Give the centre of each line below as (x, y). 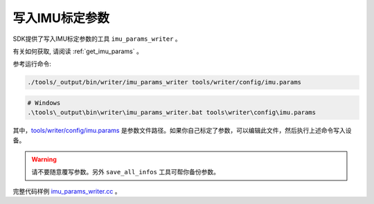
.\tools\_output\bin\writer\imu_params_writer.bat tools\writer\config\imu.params (172, 113)
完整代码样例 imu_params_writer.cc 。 (67, 191)
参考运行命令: (32, 64)
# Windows (44, 103)
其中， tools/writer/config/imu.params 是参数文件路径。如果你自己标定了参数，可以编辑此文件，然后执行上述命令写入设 (182, 131)
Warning (44, 160)
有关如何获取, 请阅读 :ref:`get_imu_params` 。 (78, 51)
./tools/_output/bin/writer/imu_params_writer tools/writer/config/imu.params (164, 82)
